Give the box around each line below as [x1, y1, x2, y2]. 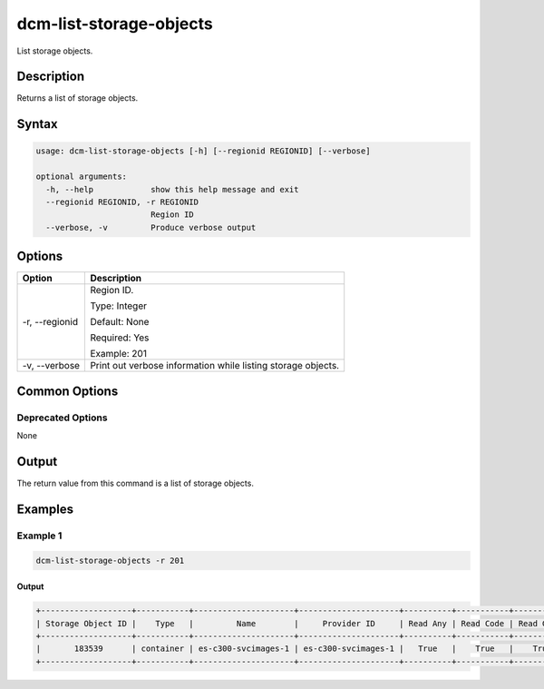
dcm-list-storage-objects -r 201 [35, 555, 185, 566]
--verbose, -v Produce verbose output [45, 222, 257, 232]
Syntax [16, 116, 58, 132]
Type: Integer [90, 300, 147, 312]
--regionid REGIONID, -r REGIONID [45, 197, 199, 208]
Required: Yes [90, 331, 150, 344]
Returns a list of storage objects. [16, 93, 139, 103]
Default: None [90, 316, 150, 329]
